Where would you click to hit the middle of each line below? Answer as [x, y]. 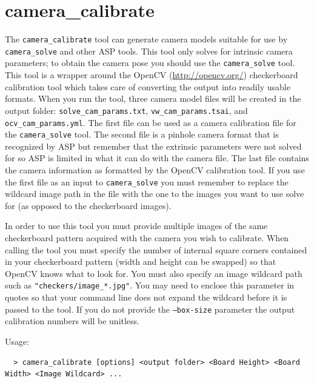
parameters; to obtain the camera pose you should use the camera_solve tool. [150, 63]
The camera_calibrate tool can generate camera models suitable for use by [146, 39]
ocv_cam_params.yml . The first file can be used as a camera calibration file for [151, 122]
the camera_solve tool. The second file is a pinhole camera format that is [142, 134]
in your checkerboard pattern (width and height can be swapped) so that [141, 261]
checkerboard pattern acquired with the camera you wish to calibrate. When [147, 238]
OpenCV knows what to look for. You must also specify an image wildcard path [154, 273]
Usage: [17, 341]
